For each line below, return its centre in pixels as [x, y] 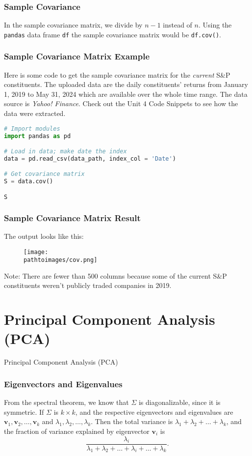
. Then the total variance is [132, 421]
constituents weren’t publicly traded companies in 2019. [88, 285]
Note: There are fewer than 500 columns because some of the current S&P [115, 275]
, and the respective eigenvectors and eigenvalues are [154, 412]
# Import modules [32, 128]
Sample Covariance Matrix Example [77, 56]
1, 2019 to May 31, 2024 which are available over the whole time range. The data [126, 94]
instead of [177, 25]
